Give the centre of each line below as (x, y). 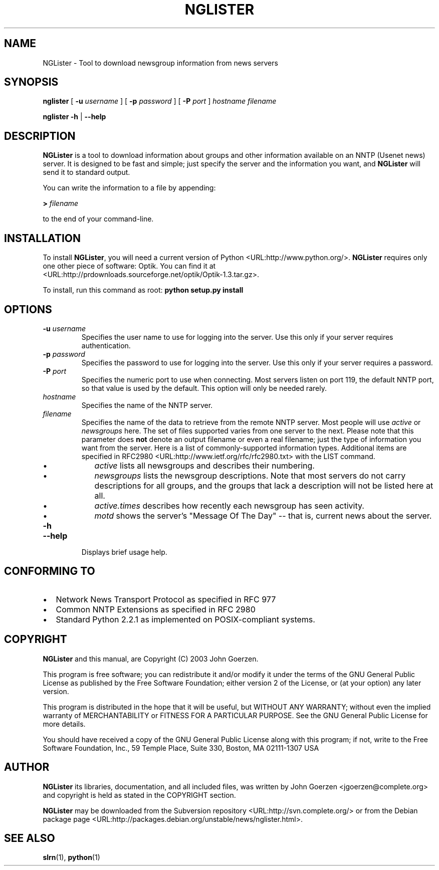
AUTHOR (27, 767)
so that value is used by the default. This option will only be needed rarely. (204, 388)
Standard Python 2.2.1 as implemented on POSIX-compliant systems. (185, 619)
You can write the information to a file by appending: (129, 188)
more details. (64, 724)
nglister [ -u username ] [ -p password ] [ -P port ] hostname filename (160, 101)
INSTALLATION (42, 238)
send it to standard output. (86, 172)
